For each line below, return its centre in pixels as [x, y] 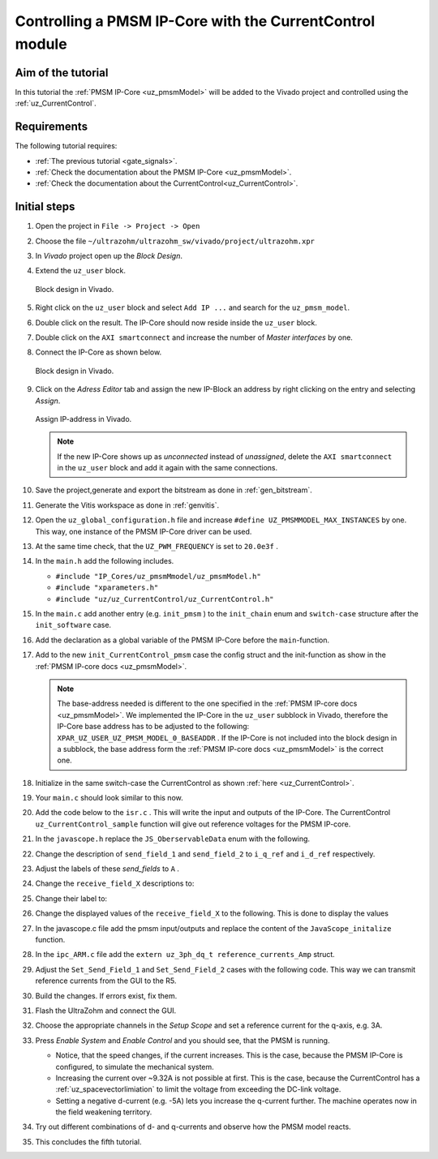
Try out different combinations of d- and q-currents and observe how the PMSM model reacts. [193, 1127]
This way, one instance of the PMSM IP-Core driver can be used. [144, 531]
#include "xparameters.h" [107, 588]
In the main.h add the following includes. [105, 561]
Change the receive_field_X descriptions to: [115, 883]
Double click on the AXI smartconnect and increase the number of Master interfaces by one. [194, 337]
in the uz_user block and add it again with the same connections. [167, 468]
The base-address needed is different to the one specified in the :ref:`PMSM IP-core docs [207, 704]
